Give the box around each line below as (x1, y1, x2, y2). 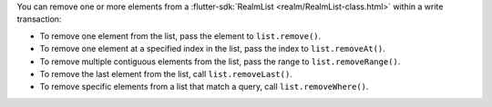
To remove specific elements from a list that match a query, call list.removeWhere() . (39, 82, 369, 92)
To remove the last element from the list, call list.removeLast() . (39, 68, 293, 79)
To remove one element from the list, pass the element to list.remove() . (39, 30, 322, 41)
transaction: (16, 14, 62, 24)
